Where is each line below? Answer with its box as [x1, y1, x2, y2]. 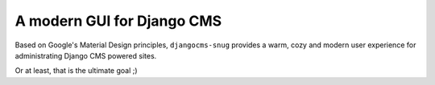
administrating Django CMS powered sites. [14, 51, 157, 60]
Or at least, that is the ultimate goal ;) [14, 66, 138, 75]
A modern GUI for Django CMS [14, 12, 222, 30]
